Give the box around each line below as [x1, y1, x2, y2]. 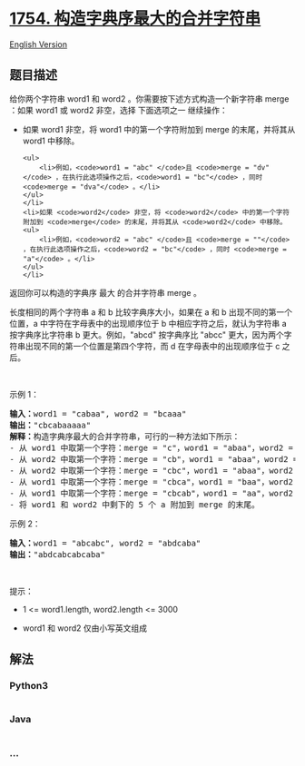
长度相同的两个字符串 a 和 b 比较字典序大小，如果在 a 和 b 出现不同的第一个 [9, 306, 293, 318]
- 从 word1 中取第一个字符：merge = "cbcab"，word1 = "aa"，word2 [9, 487, 293, 498]
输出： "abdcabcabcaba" [9, 549, 106, 559]
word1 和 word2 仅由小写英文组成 [22, 623, 148, 633]
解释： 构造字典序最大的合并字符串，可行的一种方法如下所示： [9, 431, 241, 441]
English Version [9, 38, 68, 50]
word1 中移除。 [22, 135, 80, 146]
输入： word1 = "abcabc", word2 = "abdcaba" [9, 537, 202, 548]
